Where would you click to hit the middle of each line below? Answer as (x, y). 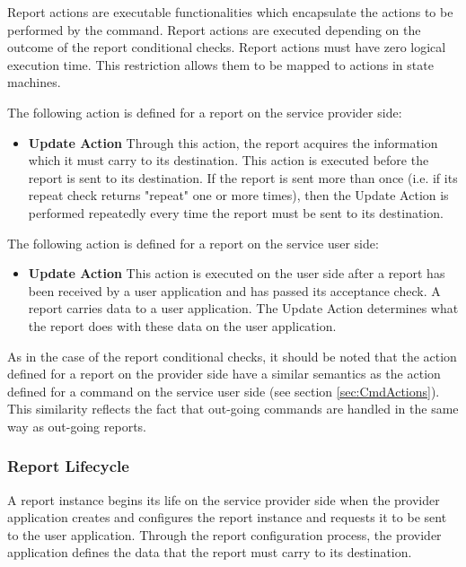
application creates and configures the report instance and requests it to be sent (227, 517)
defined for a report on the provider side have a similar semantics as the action (224, 374)
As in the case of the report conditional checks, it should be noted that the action (232, 356)
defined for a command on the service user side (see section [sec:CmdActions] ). (224, 391)
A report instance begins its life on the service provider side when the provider (224, 499)
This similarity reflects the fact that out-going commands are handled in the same (233, 409)
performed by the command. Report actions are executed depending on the (214, 29)
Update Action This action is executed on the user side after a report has (237, 273)
